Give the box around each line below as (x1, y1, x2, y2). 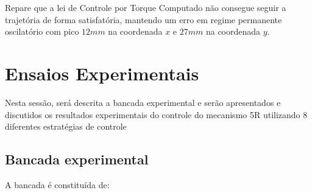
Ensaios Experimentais (5, 60, 199, 85)
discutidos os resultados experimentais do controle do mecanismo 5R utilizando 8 (5, 108, 308, 121)
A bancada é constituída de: (5, 178, 110, 191)
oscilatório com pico (5, 25, 79, 38)
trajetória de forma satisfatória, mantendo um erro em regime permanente (5, 13, 282, 26)
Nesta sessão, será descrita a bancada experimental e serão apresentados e (5, 96, 281, 108)
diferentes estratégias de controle (5, 120, 127, 133)
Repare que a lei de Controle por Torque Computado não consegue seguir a (5, 1, 286, 13)
